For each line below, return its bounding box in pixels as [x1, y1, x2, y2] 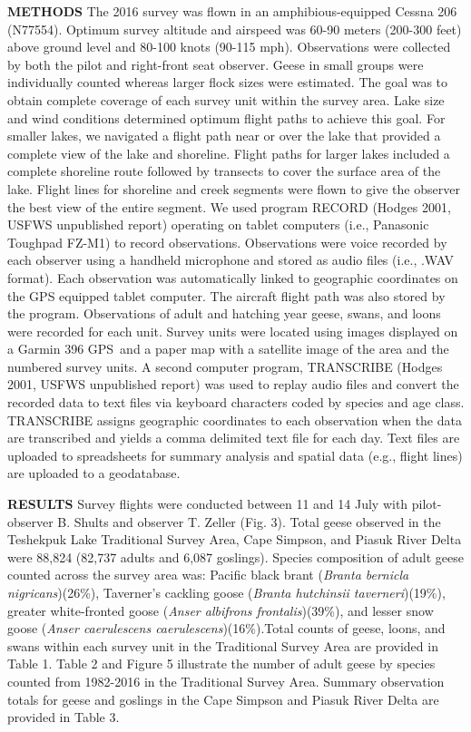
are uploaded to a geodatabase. [7, 464, 181, 483]
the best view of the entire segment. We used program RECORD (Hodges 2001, [7, 197, 451, 216]
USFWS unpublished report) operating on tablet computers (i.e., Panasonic [7, 215, 429, 234]
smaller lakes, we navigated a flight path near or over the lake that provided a [7, 126, 441, 145]
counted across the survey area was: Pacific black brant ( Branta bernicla [7, 565, 409, 584]
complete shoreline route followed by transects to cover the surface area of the [7, 161, 441, 181]
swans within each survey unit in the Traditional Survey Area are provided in [7, 636, 438, 655]
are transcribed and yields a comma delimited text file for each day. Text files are [7, 428, 460, 447]
